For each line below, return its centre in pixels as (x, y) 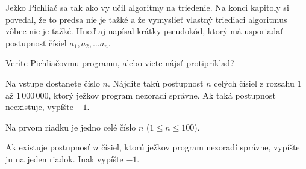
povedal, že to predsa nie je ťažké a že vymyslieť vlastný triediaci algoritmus (146, 19)
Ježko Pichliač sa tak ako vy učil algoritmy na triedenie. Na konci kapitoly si (147, 7)
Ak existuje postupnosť (48, 147)
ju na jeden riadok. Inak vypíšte (64, 158)
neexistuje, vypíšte (39, 107)
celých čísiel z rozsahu (254, 83)
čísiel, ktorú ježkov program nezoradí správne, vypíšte (201, 147)
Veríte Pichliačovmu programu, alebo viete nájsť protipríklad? (120, 63)
